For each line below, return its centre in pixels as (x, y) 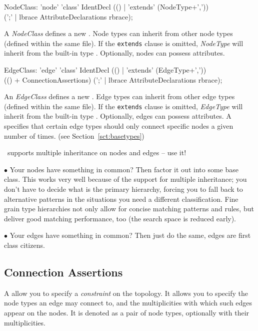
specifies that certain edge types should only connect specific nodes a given (119, 126)
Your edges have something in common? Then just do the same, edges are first (130, 235)
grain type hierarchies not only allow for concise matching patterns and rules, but (129, 209)
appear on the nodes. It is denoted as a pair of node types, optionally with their (127, 312)
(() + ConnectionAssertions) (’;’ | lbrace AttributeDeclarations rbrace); (113, 79)
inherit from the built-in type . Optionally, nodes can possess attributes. (114, 53)
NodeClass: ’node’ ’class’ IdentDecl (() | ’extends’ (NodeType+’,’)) (106, 7)
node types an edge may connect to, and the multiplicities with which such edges (128, 303)
